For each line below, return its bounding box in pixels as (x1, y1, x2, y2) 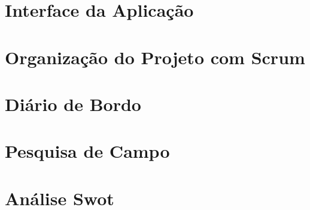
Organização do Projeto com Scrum (5, 44, 305, 69)
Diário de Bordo (5, 91, 141, 116)
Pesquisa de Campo (5, 139, 170, 163)
